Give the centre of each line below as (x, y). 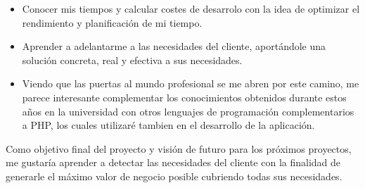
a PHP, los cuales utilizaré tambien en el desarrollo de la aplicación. (168, 125)
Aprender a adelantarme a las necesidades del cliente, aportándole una (174, 46)
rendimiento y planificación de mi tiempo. (112, 22)
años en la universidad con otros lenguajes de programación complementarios (188, 111)
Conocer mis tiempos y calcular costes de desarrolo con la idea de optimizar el (191, 8)
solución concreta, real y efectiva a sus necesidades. (132, 59)
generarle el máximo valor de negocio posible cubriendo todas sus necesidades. (174, 176)
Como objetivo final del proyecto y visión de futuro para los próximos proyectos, (179, 148)
